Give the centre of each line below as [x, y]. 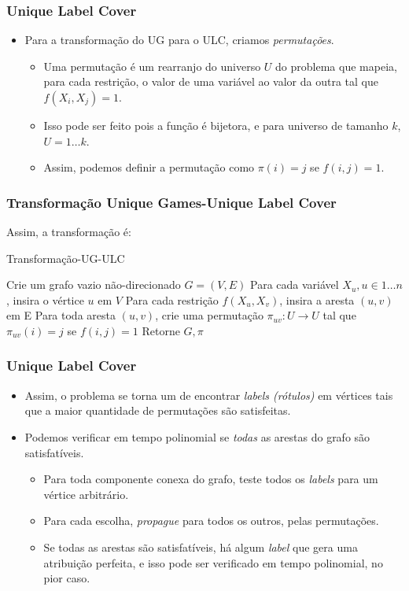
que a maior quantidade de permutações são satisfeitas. [158, 410]
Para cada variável [295, 284]
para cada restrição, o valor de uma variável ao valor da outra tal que [211, 81]
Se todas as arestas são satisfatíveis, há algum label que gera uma [201, 547]
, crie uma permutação [209, 315]
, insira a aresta [317, 299]
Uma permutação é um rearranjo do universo [152, 66]
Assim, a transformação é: [69, 231]
